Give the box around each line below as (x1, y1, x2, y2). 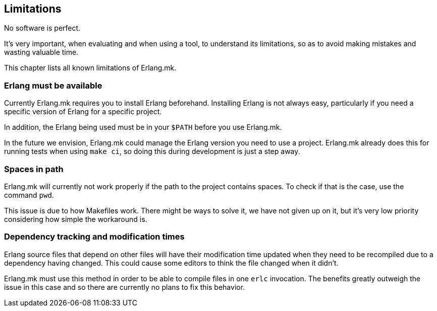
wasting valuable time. (4, 48, 79, 57)
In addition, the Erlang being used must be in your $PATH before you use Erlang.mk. (4, 123, 282, 132)
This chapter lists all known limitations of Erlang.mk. (4, 63, 177, 72)
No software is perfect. (4, 24, 81, 33)
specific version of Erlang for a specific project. (4, 107, 162, 116)
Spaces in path (4, 164, 64, 174)
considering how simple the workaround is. (4, 214, 147, 223)
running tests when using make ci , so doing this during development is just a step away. (4, 147, 300, 156)
